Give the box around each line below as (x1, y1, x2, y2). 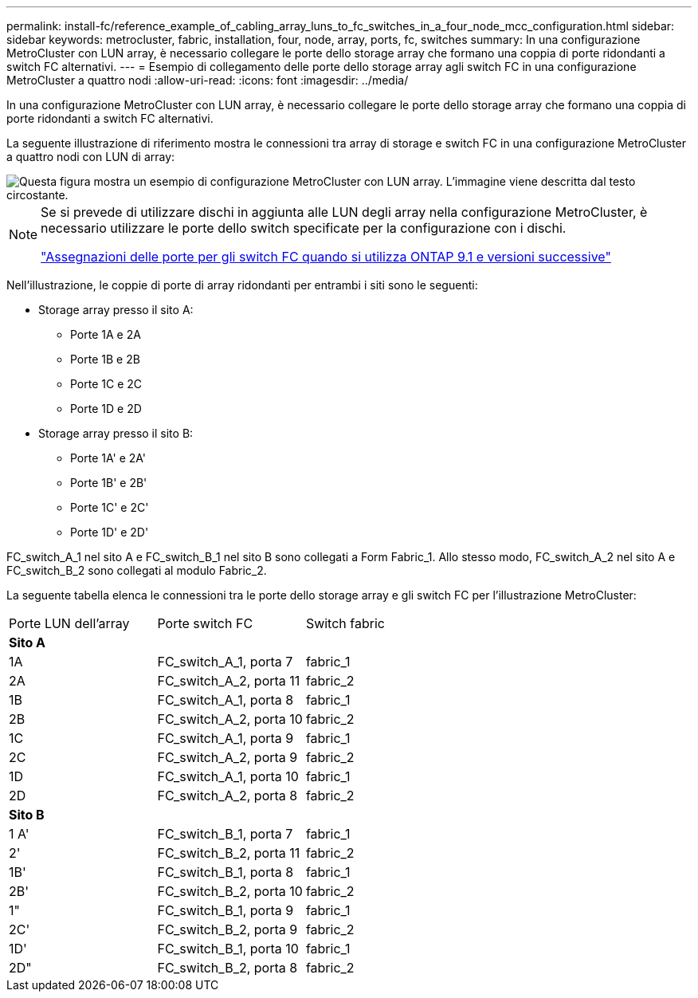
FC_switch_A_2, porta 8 (157, 788, 298, 804)
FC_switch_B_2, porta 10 (157, 883, 303, 899)
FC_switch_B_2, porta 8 (157, 960, 298, 976)
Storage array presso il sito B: (38, 426, 194, 440)
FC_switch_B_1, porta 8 (157, 864, 294, 880)
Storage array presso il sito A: (38, 303, 194, 316)
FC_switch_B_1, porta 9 (157, 902, 294, 918)
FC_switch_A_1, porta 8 (157, 692, 294, 708)
